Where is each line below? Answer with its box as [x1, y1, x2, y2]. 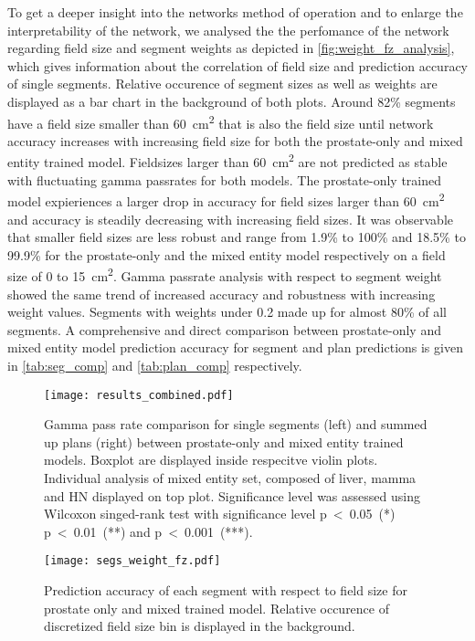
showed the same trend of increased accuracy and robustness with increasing [7, 284, 436, 303]
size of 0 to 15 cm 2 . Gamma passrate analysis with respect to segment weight [7, 264, 442, 285]
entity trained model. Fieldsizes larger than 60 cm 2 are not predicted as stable [7, 150, 448, 172]
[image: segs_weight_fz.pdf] [44, 554, 221, 568]
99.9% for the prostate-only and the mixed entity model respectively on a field [7, 245, 446, 264]
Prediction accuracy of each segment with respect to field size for [44, 580, 407, 599]
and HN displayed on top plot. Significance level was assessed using [44, 486, 420, 505]
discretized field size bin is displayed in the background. [44, 616, 355, 636]
